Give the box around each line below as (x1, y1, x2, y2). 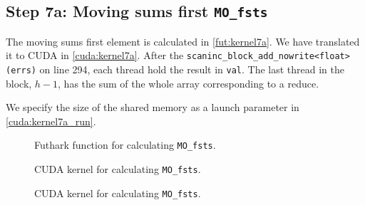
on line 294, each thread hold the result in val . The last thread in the (39, 62, 344, 77)
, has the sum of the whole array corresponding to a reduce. (58, 75, 319, 90)
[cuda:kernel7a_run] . (6, 113, 96, 128)
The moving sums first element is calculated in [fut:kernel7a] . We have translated (6, 33, 360, 48)
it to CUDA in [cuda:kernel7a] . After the (6, 48, 184, 63)
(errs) (6, 65, 36, 76)
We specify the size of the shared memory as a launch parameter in (6, 100, 299, 115)
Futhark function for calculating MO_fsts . (34, 137, 216, 152)
